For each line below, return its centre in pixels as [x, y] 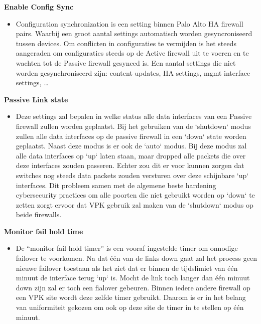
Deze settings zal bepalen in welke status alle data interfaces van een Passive [134, 116]
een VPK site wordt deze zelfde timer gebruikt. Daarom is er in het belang [131, 297]
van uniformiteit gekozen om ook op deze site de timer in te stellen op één [130, 307]
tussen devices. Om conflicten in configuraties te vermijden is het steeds [126, 43]
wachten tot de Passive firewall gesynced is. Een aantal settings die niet [126, 62]
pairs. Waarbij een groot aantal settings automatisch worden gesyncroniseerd [134, 33]
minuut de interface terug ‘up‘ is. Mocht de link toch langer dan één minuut [133, 278]
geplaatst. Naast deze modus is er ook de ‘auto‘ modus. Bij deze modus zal [131, 146]
